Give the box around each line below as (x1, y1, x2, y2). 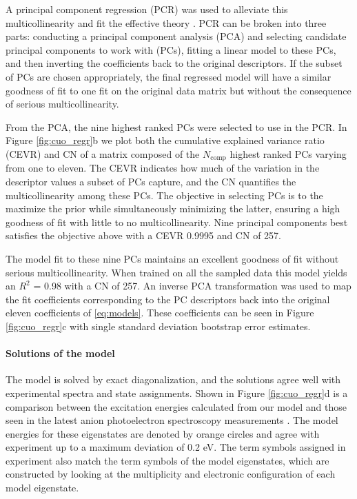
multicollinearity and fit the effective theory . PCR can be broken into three (6, 15, 327, 30)
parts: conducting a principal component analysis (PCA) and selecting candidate (6, 29, 347, 43)
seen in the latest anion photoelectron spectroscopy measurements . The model (6, 413, 338, 427)
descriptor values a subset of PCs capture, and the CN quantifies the (6, 174, 296, 188)
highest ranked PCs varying (229, 146, 347, 161)
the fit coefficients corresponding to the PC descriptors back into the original (6, 292, 330, 306)
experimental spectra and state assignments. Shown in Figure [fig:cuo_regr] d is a (6, 385, 348, 400)
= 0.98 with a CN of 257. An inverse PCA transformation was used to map (33, 278, 351, 293)
